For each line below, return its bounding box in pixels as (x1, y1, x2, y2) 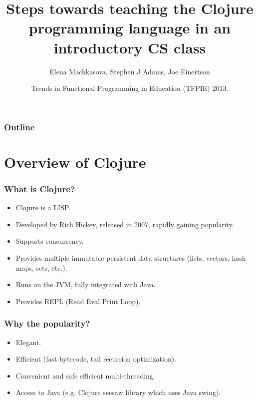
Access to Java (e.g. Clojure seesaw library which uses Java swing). (15, 387, 221, 398)
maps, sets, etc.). (15, 262, 67, 273)
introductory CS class (53, 37, 206, 57)
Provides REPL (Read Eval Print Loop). (15, 296, 141, 306)
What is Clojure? (4, 182, 75, 195)
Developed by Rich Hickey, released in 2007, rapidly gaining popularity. (15, 219, 234, 229)
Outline (4, 120, 35, 133)
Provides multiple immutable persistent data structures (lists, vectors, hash (15, 252, 246, 263)
